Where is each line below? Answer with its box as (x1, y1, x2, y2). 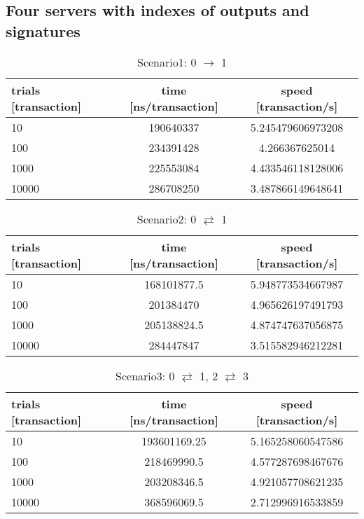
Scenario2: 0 (136, 210, 197, 227)
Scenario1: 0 (136, 53, 197, 70)
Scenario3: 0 (115, 367, 175, 384)
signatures (6, 20, 80, 41)
